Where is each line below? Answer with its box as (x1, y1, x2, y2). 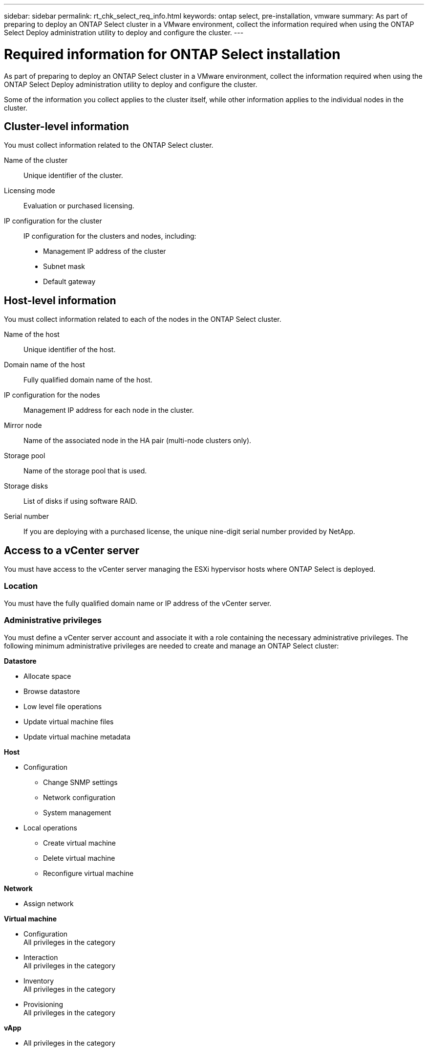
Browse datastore (23, 687, 80, 695)
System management (43, 808, 111, 817)
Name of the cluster (4, 156, 68, 165)
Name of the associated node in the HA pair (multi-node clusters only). (23, 436, 252, 445)
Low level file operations (23, 702, 102, 711)
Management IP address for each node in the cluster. (23, 406, 194, 415)
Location (4, 581, 38, 591)
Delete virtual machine (43, 853, 115, 862)
